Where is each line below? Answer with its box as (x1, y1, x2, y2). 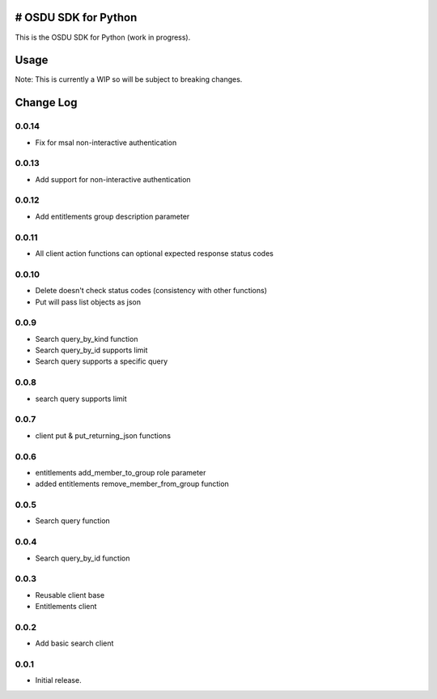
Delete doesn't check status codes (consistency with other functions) (35, 286, 267, 296)
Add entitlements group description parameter (35, 211, 190, 221)
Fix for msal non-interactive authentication (35, 138, 177, 147)
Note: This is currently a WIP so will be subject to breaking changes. (15, 75, 243, 84)
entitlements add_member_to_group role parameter (35, 467, 206, 477)
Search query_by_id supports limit (35, 345, 148, 356)
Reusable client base (35, 590, 105, 599)
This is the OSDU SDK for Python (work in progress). (15, 32, 191, 42)
